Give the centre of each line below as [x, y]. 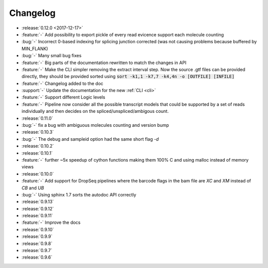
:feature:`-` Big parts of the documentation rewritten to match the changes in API [104, 63]
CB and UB [33, 188]
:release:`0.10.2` [38, 146]
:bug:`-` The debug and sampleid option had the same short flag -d [90, 139]
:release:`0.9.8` [37, 243]
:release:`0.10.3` [38, 132]
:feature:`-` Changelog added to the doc [63, 83]
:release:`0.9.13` [38, 202]
